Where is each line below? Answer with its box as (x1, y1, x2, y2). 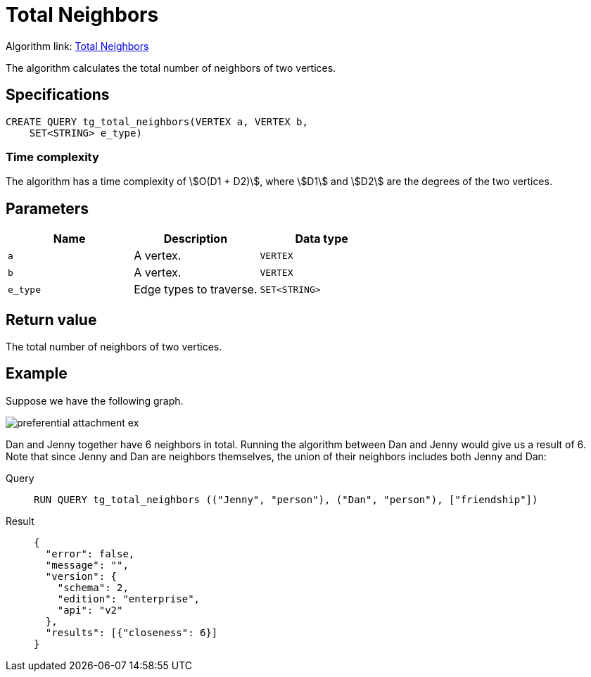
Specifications (6, 86, 110, 104)
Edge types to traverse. (134, 282, 258, 297)
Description (163, 232, 228, 246)
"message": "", (45, 559, 129, 571)
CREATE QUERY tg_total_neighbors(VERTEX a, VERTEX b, (6, 115, 308, 127)
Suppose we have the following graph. (6, 394, 184, 407)
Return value (6, 310, 97, 329)
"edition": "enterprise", (57, 593, 201, 605)
